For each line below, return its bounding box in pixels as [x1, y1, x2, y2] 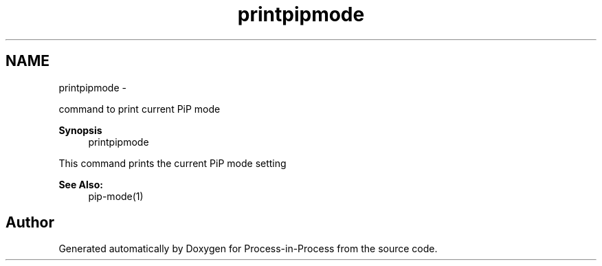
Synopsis [58, 124, 102, 136]
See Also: [58, 178, 103, 190]
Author [5, 214, 54, 232]
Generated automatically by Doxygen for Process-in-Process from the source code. [58, 243, 438, 255]
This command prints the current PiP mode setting [58, 157, 287, 169]
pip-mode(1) [88, 190, 144, 202]
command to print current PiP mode [58, 102, 221, 115]
